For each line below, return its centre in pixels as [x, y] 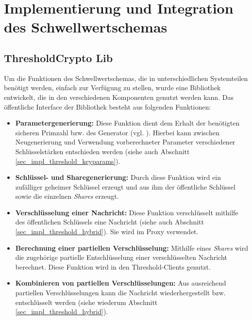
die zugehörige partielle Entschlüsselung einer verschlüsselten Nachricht [121, 257]
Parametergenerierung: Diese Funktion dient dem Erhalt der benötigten [127, 123]
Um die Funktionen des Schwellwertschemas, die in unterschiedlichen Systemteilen [126, 78]
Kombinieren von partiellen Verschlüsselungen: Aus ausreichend [121, 283]
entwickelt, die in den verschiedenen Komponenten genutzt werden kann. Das [119, 97]
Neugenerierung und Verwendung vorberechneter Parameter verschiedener [125, 142]
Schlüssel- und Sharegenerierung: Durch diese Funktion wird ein [118, 177]
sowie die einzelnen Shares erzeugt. [67, 196]
